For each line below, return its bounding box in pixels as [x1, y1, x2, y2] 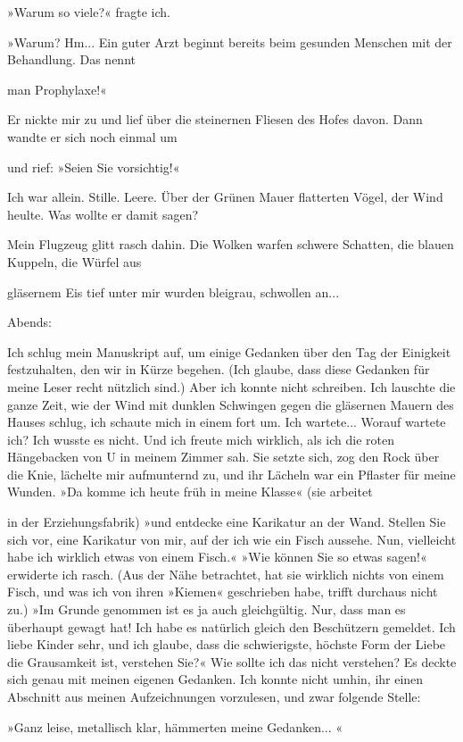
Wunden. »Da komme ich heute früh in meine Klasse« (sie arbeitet [7, 482, 373, 501]
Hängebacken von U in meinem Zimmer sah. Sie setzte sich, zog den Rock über [7, 447, 440, 466]
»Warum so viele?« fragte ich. [7, 3, 170, 21]
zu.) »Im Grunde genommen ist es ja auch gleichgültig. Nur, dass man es [7, 600, 406, 619]
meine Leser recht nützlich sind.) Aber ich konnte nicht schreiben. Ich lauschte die [7, 377, 456, 396]
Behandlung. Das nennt [7, 50, 136, 69]
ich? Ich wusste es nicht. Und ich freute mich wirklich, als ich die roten [7, 429, 394, 448]
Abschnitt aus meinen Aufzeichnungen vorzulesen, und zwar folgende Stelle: [7, 688, 421, 705]
